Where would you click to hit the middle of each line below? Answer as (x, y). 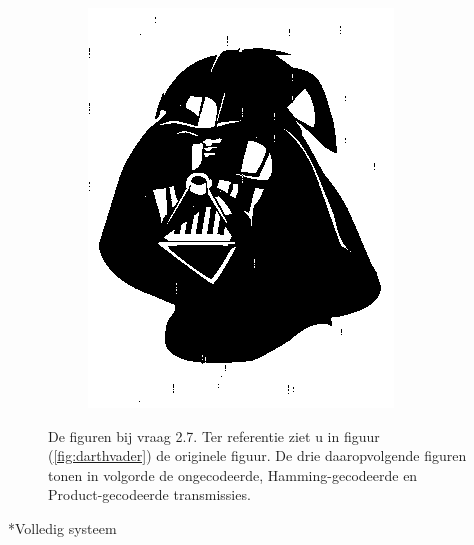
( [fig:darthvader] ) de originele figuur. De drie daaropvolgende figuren (257, 455)
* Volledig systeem (62, 527)
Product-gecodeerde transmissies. (149, 494)
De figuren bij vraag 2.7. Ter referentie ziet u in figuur (214, 435)
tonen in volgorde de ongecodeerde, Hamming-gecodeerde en (233, 474)
